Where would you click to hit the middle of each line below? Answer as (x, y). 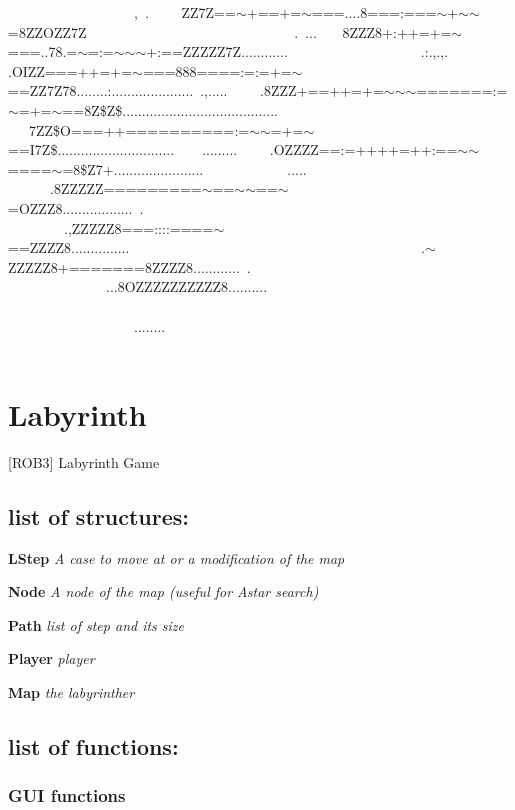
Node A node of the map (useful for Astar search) (163, 591)
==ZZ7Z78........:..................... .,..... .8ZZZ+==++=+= (196, 90)
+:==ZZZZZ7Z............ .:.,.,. (297, 51)
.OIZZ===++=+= (70, 70)
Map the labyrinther (71, 691)
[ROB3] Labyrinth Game (84, 461)
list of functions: (93, 745)
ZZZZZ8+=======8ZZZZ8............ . (129, 266)
